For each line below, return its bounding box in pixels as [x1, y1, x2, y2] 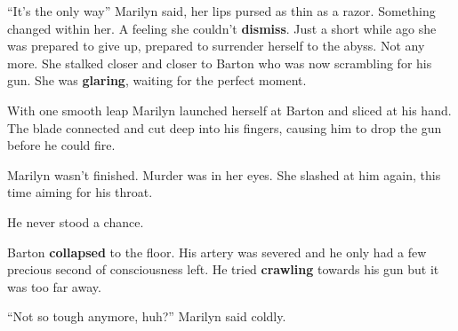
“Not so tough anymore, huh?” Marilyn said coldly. [7, 307, 286, 326]
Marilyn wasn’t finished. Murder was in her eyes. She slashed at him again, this [7, 165, 441, 184]
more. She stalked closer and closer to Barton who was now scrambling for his [7, 53, 432, 72]
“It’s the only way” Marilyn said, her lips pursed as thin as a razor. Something [7, 2, 436, 20]
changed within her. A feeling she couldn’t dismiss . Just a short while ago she [7, 19, 437, 37]
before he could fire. [7, 136, 116, 154]
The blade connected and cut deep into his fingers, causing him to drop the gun [7, 118, 442, 137]
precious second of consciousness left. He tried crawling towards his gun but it [7, 260, 439, 279]
